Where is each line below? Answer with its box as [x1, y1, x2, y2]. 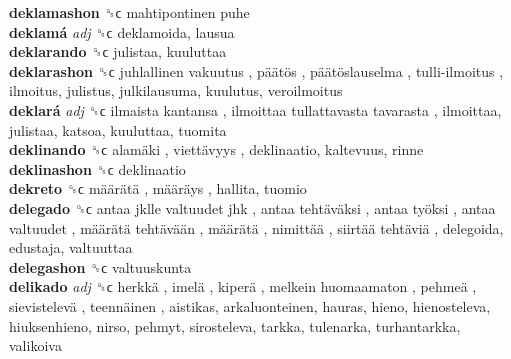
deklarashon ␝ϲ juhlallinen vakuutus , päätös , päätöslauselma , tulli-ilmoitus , [9, 60, 504, 81]
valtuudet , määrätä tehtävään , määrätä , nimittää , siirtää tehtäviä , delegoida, [9, 217, 504, 238]
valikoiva [9, 335, 62, 356]
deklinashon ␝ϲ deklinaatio [9, 158, 186, 179]
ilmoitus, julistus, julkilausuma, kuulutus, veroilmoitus [9, 80, 343, 101]
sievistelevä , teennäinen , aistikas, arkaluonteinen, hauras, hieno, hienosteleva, [9, 295, 491, 316]
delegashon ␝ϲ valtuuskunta [9, 256, 192, 277]
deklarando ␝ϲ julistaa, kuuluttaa [9, 41, 227, 62]
